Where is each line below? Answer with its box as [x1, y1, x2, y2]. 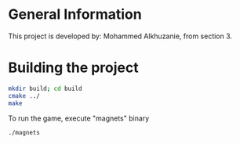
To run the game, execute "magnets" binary [8, 113, 150, 123]
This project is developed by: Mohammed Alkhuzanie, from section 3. [8, 31, 233, 41]
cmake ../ [8, 92, 41, 99]
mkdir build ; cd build [8, 85, 82, 92]
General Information [8, 5, 143, 23]
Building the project [8, 59, 139, 77]
